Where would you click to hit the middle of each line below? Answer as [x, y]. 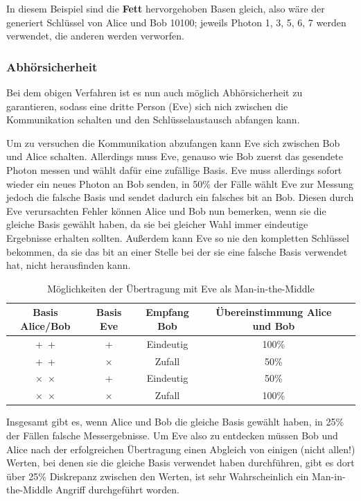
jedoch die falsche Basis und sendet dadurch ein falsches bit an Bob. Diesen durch [180, 197]
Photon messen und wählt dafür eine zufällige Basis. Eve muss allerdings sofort [174, 169]
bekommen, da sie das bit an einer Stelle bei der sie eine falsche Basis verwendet [177, 251]
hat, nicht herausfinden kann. [69, 265]
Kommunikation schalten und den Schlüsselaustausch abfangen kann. [153, 120]
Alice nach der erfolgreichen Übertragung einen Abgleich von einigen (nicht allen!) [181, 449]
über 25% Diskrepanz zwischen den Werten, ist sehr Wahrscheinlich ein [158, 476]
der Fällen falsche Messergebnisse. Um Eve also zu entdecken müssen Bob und [172, 435]
